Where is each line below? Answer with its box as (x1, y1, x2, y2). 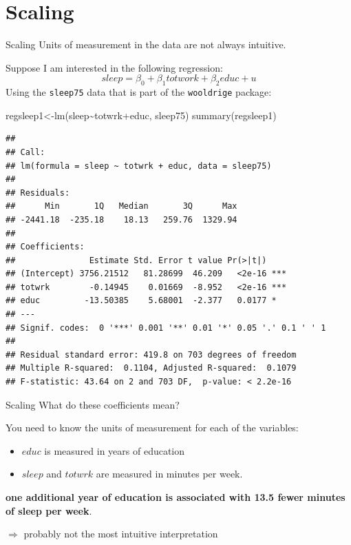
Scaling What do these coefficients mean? (6, 397, 180, 411)
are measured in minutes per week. (96, 466, 243, 481)
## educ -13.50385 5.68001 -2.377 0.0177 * (6, 296, 277, 306)
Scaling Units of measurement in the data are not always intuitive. (6, 37, 286, 52)
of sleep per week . (6, 503, 92, 517)
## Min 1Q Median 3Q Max (6, 201, 237, 212)
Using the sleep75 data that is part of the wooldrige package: (6, 85, 272, 99)
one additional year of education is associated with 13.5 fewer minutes (6, 490, 345, 504)
